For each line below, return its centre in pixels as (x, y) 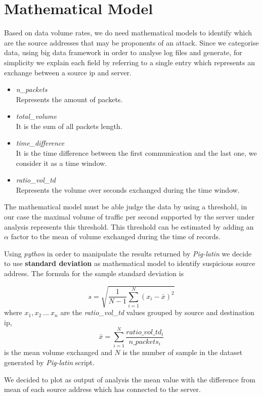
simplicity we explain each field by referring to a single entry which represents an (129, 62)
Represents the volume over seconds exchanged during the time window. (128, 189)
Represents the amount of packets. (69, 99)
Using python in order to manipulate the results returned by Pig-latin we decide (128, 253)
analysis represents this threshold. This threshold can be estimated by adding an (129, 226)
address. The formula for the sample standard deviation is (94, 273)
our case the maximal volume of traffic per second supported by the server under (129, 217)
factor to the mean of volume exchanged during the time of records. (116, 236)
